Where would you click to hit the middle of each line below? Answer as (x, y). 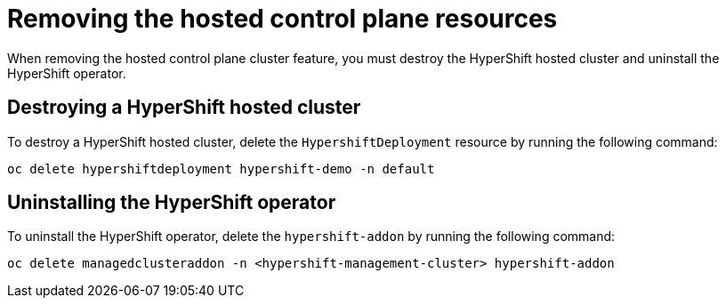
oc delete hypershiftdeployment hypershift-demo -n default (221, 169)
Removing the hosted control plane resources (282, 19)
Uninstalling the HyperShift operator (172, 203)
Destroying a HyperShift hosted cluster (184, 108)
